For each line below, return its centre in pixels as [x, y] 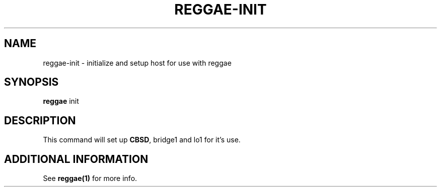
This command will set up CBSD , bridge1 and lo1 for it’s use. [142, 140]
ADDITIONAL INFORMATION [76, 159]
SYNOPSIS [31, 82]
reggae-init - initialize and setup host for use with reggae [137, 63]
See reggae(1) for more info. [90, 178]
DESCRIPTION [40, 120]
